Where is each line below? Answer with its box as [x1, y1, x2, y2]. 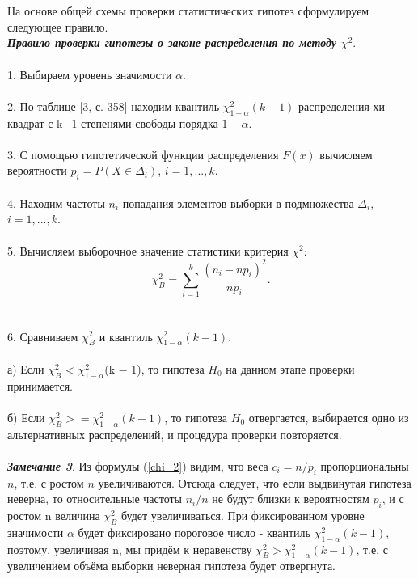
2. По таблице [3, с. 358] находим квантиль [7, 97, 220, 114]
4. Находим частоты [7, 194, 105, 211]
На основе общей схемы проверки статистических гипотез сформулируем [7, 2, 369, 19]
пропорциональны [320, 457, 409, 474]
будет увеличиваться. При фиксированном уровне [120, 507, 365, 524]
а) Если [7, 360, 44, 377]
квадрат [7, 114, 44, 131]
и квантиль [99, 328, 153, 344]
